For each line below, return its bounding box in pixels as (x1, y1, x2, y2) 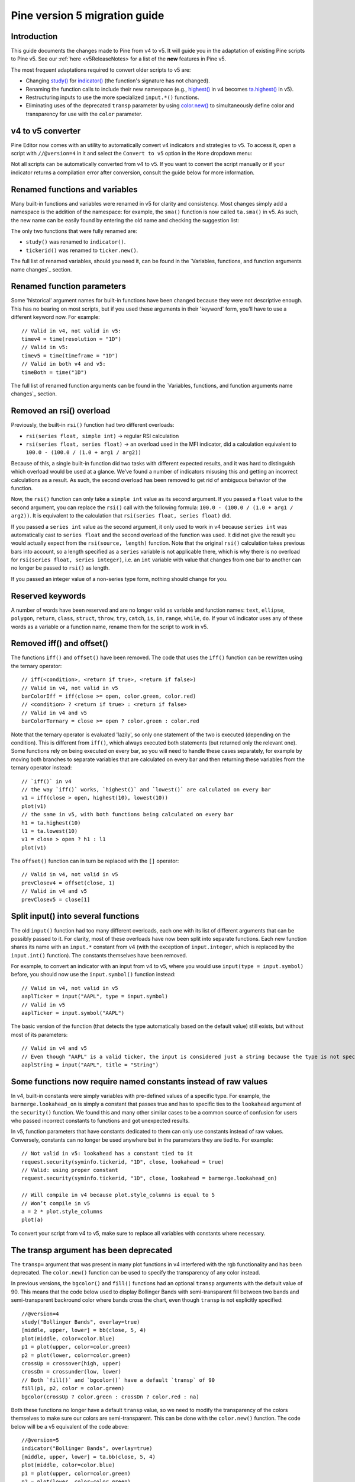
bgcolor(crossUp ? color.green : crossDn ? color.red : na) (21, 1393, 199, 1400)
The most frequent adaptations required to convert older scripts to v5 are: (11, 66, 191, 74)
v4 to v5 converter (11, 126, 81, 136)
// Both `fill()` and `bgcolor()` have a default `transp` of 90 (21, 1376, 215, 1384)
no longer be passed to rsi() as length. (11, 564, 110, 571)
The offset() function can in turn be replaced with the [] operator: (11, 857, 179, 865)
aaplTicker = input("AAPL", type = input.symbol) (21, 993, 169, 1000)
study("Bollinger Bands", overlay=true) (21, 1319, 140, 1326)
